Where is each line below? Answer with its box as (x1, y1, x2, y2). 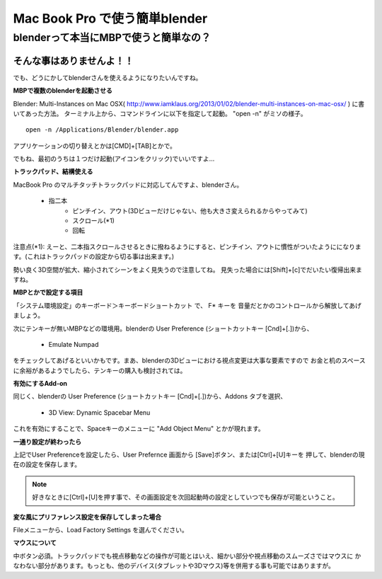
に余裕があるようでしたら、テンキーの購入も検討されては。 (13, 366, 187, 374)
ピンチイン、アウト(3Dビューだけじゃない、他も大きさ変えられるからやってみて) (72, 206, 308, 215)
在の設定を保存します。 (13, 460, 81, 469)
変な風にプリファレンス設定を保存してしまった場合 (13, 512, 162, 521)
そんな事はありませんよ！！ (13, 55, 134, 67)
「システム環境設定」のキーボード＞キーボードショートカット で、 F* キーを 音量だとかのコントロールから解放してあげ (13, 301, 362, 309)
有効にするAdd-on (13, 379, 67, 388)
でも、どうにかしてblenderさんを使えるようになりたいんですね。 (13, 73, 202, 81)
